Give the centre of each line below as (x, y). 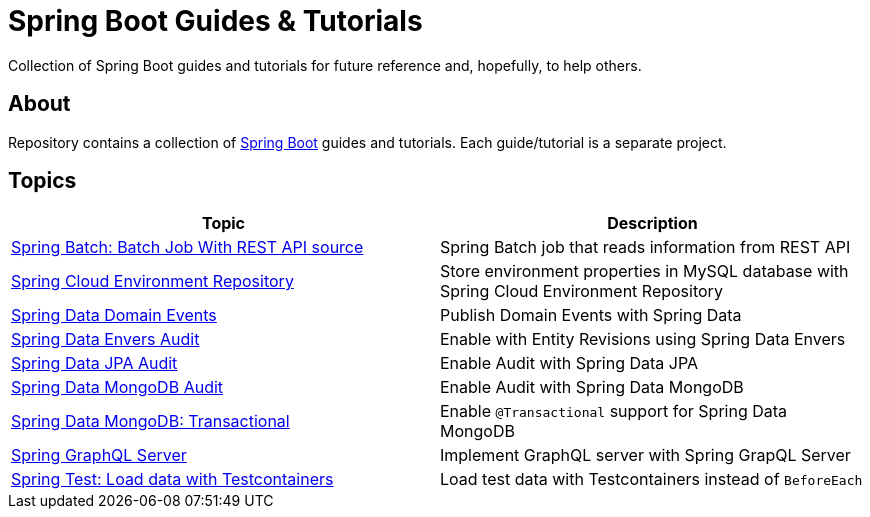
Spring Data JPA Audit (94, 363)
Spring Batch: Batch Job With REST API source (187, 247)
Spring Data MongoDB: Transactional (150, 421)
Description (652, 223)
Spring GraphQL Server (99, 455)
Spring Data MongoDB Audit (117, 387)
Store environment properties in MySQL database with (644, 271)
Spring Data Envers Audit (105, 339)
